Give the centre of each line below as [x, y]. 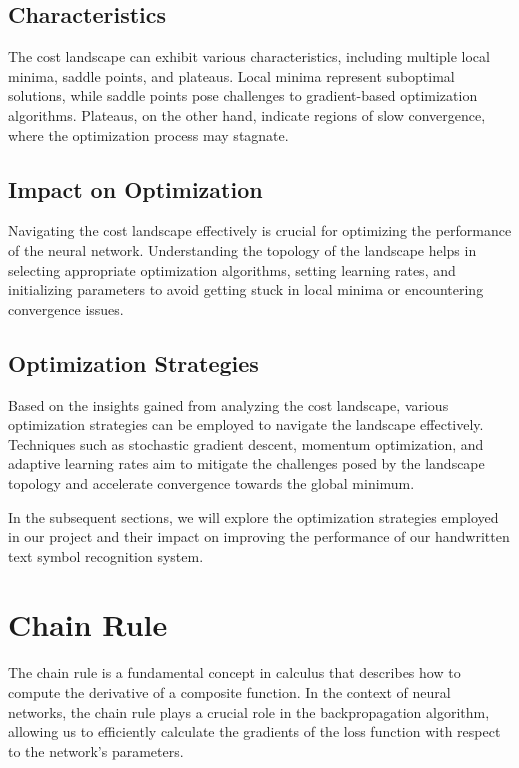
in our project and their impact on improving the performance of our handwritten [259, 536]
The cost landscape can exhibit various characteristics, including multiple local [249, 56]
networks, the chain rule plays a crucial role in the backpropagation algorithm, [249, 711]
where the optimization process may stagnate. [148, 134]
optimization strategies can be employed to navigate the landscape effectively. [246, 424]
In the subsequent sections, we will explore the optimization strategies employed [253, 516]
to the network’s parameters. [96, 750]
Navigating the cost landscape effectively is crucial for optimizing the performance [260, 230]
